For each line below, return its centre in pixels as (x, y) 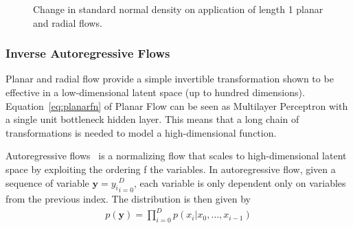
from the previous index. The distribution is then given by (128, 199)
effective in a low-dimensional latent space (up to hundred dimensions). (155, 92)
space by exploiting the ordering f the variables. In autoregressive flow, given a (171, 169)
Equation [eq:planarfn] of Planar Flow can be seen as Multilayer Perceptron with (177, 105)
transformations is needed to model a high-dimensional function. (141, 132)
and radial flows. (68, 22)
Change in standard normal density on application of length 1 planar (178, 9)
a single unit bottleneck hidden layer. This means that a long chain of (152, 119)
